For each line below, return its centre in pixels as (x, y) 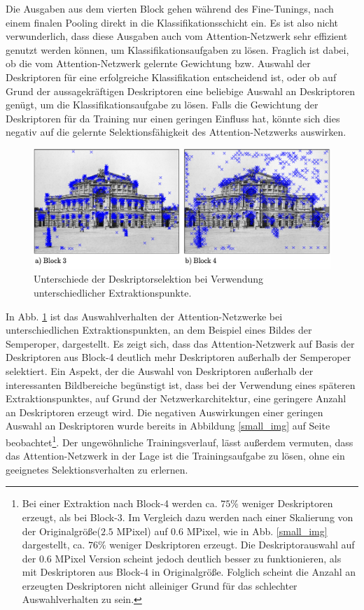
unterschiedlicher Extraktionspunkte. (113, 292)
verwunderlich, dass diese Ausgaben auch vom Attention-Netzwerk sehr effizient (177, 36)
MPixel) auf (142, 531)
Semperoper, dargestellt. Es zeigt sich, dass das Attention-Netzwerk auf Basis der (180, 343)
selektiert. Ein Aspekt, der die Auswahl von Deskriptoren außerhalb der (160, 370)
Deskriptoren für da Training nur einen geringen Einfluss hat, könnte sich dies (173, 118)
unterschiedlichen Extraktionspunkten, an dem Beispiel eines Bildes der (159, 330)
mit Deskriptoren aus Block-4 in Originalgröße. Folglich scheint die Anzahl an (189, 572)
